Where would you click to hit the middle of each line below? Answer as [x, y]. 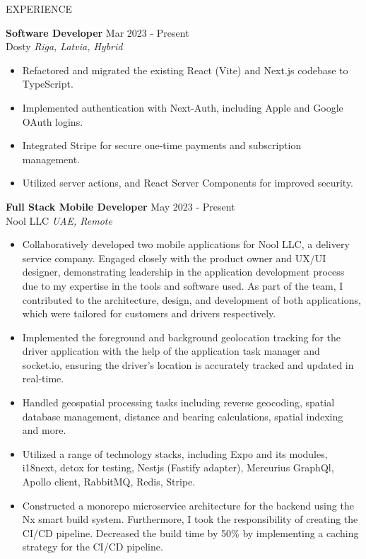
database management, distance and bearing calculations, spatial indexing [183, 416]
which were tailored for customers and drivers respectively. [149, 313]
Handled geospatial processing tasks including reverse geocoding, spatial [178, 402]
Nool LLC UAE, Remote [59, 220]
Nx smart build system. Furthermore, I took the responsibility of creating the [190, 519]
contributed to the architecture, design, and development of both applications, [191, 299]
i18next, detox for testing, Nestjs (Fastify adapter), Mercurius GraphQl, [178, 467]
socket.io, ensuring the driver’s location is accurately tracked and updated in [188, 364]
